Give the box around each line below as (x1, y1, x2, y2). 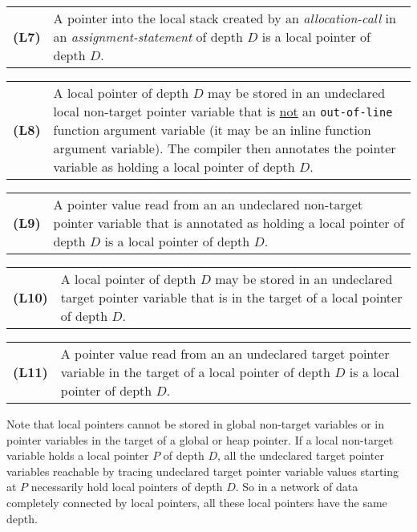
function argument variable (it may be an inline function (53, 120, 371, 139)
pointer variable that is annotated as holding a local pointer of (53, 213, 404, 232)
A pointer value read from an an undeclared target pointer (60, 344, 390, 363)
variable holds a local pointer (6, 447, 149, 464)
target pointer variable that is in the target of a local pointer (60, 288, 403, 307)
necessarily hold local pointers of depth (30, 478, 223, 495)
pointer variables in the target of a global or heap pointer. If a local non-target (6, 431, 394, 448)
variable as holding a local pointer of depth (53, 157, 295, 176)
